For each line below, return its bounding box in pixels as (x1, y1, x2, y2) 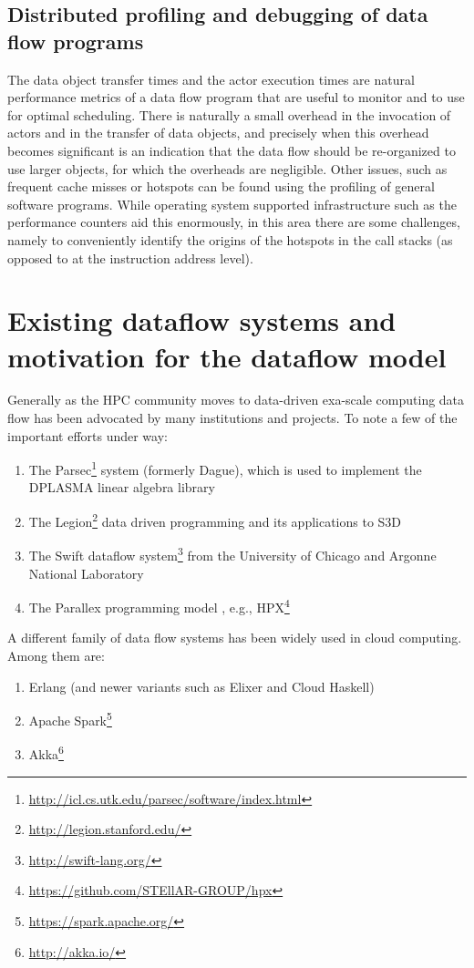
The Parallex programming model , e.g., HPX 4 (28, 595, 290, 616)
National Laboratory (28, 563, 144, 582)
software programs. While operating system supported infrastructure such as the (7, 194, 457, 213)
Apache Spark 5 (28, 708, 112, 729)
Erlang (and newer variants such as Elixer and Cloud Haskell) (28, 676, 375, 695)
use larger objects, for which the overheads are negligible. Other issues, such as (7, 159, 448, 178)
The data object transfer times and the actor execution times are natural (7, 69, 415, 88)
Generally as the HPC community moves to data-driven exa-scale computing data (7, 390, 465, 409)
